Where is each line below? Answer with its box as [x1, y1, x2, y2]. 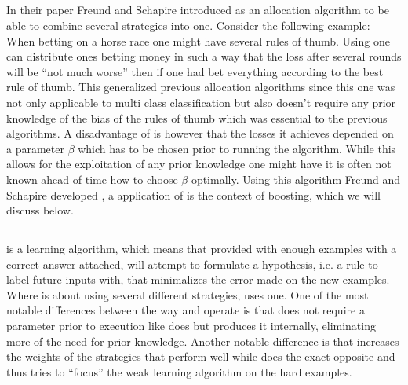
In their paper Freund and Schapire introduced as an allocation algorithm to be [6, 2, 389, 18]
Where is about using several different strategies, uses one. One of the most [6, 286, 369, 302]
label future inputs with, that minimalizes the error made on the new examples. [6, 271, 390, 288]
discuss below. [6, 202, 74, 218]
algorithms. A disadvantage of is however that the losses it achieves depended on [6, 125, 394, 141]
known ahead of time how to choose [6, 170, 178, 187]
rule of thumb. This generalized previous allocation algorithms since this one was [6, 79, 395, 95]
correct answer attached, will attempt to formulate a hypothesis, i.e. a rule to [6, 255, 378, 272]
